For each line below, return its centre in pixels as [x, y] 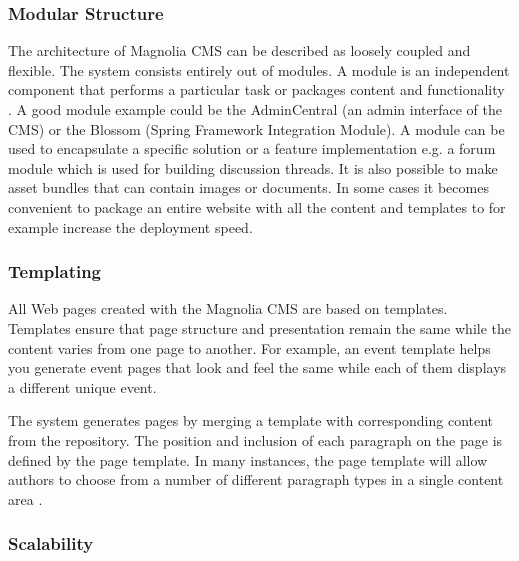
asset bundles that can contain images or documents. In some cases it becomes [248, 187]
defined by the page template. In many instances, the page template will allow [248, 459]
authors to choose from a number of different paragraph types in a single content [256, 479]
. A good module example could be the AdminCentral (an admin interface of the [255, 109]
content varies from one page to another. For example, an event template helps [249, 347]
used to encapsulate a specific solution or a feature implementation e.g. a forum [252, 148]
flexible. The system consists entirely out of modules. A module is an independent [259, 69]
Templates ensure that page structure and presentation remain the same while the [259, 327]
